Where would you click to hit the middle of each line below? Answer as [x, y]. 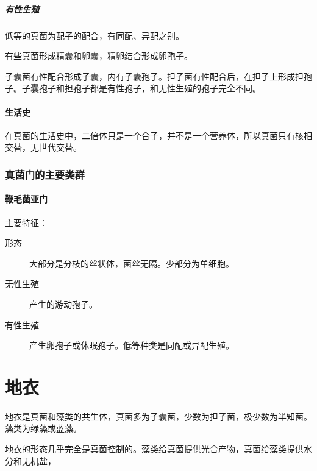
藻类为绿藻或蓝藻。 [43, 428]
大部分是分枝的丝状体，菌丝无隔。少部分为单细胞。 [132, 263]
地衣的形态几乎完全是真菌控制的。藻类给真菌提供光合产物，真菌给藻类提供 [154, 449]
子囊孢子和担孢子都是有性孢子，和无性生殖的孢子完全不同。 [141, 88]
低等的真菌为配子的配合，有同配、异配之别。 [94, 35]
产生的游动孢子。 [63, 304]
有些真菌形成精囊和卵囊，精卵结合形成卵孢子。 [99, 56]
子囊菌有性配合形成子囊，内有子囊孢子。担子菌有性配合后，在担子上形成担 [154, 76]
